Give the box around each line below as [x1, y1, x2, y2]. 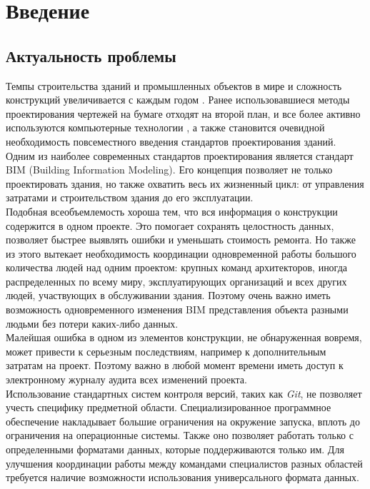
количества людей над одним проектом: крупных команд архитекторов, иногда [6, 260, 348, 275]
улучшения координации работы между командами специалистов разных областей [6, 455, 363, 470]
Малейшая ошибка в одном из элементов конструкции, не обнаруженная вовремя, [6, 330, 362, 345]
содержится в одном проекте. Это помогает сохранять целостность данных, [6, 218, 334, 233]
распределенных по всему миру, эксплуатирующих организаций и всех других [6, 273, 347, 288]
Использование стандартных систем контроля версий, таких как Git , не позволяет [6, 385, 362, 400]
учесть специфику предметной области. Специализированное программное [6, 400, 331, 415]
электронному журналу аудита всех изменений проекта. [6, 372, 247, 387]
